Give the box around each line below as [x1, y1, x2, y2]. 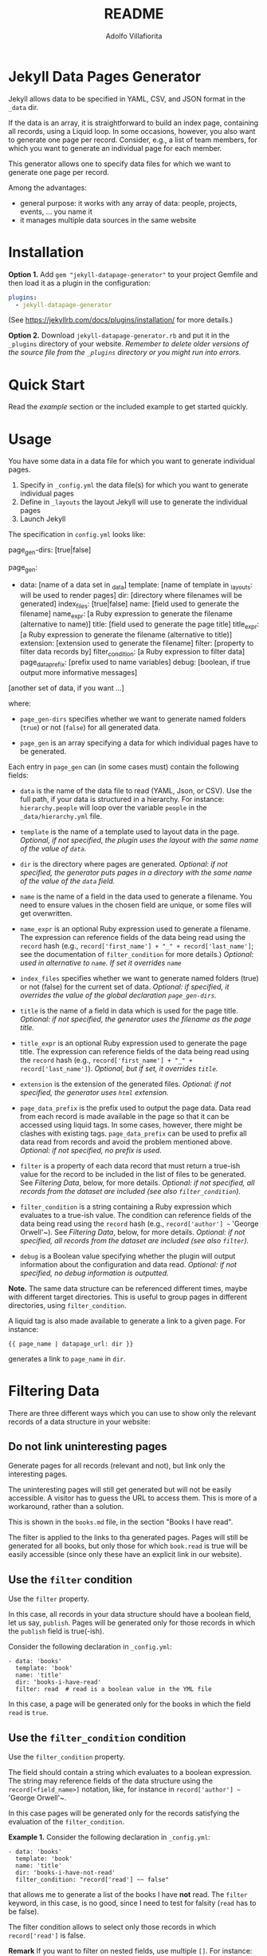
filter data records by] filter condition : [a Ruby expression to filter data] [19, 647, 245, 658]
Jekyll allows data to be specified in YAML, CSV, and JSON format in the [8, 93, 245, 104]
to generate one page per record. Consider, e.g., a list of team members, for [8, 135, 257, 144]
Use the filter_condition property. [8, 1752, 125, 1761]
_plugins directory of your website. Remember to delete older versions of [8, 339, 249, 349]
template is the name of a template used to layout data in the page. [19, 827, 240, 836]
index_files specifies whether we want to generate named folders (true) [19, 973, 259, 982]
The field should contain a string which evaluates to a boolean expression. [8, 1768, 253, 1776]
